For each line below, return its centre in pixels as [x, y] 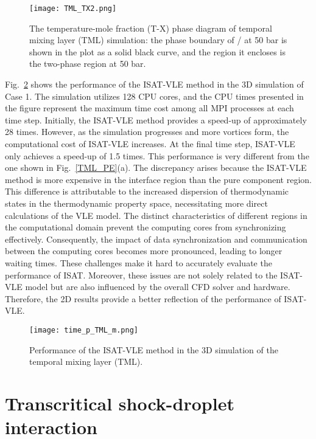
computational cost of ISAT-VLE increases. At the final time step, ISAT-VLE [150, 143]
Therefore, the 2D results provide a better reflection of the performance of [143, 298]
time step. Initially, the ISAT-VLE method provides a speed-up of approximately [156, 119]
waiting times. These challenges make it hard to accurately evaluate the [139, 262]
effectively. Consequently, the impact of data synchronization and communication [156, 239]
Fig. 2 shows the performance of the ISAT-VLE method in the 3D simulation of [154, 84]
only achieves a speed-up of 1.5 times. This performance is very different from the [157, 155]
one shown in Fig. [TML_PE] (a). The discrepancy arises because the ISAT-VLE [156, 168]
